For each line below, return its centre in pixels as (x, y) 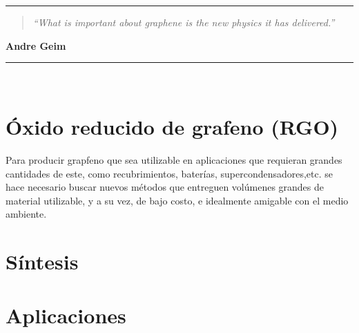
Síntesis (42, 261)
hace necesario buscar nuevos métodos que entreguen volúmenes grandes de (165, 187)
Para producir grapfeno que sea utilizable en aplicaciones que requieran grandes (174, 159)
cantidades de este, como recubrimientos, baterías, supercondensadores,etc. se (169, 173)
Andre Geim (36, 45)
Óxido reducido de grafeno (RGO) (172, 126)
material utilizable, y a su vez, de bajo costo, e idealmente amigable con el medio (177, 200)
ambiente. (26, 214)
